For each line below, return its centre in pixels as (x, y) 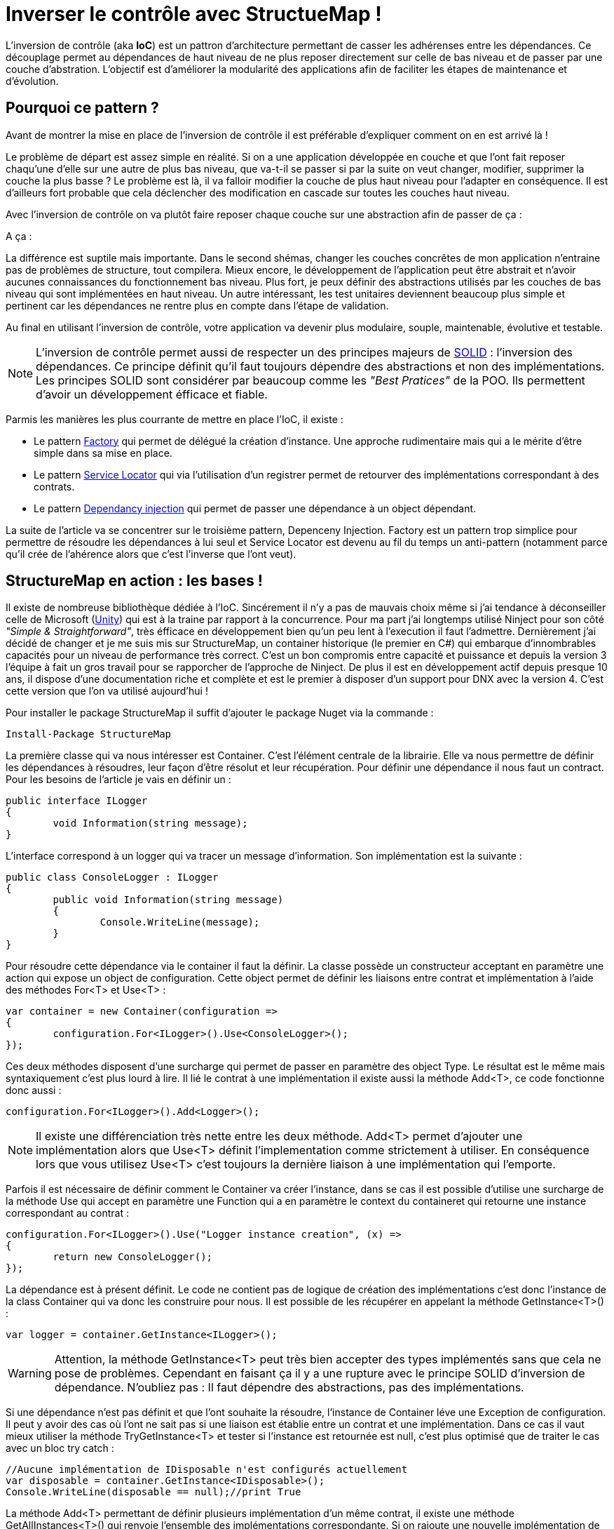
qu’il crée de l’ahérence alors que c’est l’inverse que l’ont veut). (151, 554)
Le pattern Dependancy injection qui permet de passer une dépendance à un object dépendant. (255, 508)
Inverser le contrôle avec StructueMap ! (194, 14)
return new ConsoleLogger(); (133, 1257)
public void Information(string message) (168, 900)
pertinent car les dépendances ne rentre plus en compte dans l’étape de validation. (197, 305)
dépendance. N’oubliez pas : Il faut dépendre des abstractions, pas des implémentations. (289, 1388)
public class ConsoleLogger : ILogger (112, 877)
